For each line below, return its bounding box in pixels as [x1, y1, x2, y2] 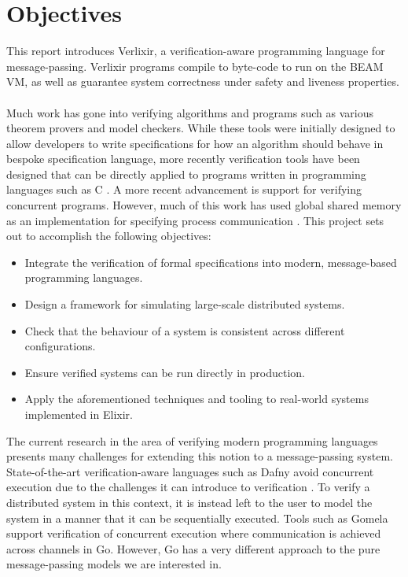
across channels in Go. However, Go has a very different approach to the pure [6, 540, 380, 557]
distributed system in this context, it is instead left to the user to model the [6, 494, 373, 510]
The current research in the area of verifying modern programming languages [6, 432, 378, 449]
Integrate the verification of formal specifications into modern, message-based [24, 253, 397, 270]
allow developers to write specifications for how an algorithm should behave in [6, 135, 384, 151]
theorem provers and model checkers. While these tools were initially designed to [6, 120, 395, 136]
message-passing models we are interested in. [6, 556, 222, 572]
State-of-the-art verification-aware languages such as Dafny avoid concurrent [6, 463, 374, 479]
